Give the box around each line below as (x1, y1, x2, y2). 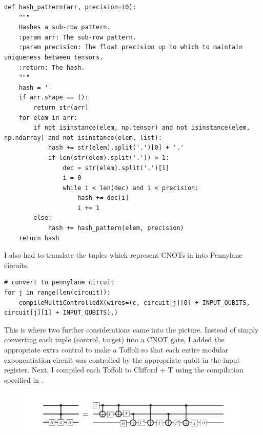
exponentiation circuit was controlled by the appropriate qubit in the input (4, 354, 240, 365)
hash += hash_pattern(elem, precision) (48, 224, 184, 232)
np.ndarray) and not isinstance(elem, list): (4, 134, 162, 141)
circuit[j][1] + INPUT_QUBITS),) (4, 309, 118, 317)
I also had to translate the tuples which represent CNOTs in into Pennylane (4, 250, 242, 260)
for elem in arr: (18, 114, 78, 121)
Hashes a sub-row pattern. (18, 24, 111, 31)
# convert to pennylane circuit (4, 279, 114, 286)
